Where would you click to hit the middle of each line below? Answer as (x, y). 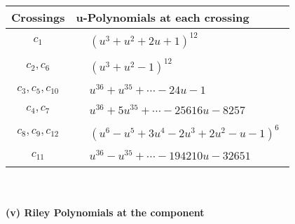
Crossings (38, 17)
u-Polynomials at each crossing (163, 17)
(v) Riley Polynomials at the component (105, 212)
